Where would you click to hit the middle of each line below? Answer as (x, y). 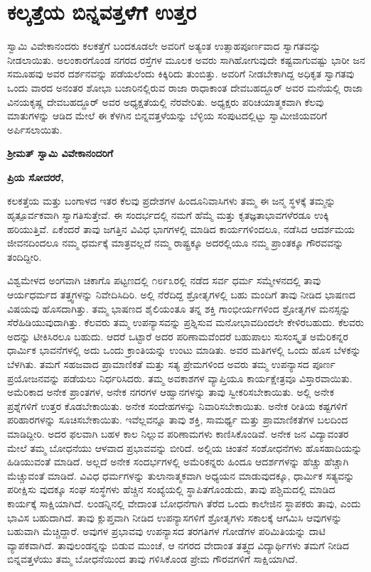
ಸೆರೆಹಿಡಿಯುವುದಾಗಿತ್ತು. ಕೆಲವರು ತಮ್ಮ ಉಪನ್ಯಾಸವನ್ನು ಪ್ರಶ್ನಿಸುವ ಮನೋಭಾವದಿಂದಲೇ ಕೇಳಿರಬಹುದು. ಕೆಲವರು (185, 322)
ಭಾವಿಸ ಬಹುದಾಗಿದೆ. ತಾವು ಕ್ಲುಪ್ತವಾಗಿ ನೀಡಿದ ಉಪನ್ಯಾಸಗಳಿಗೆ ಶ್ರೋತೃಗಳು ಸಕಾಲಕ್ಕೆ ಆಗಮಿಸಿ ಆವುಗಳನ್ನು (175, 517)
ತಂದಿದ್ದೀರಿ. (25, 256)
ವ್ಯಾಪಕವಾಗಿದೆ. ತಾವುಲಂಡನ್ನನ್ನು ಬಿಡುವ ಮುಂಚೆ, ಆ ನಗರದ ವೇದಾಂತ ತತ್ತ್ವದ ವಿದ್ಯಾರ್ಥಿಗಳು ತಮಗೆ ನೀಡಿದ (178, 545)
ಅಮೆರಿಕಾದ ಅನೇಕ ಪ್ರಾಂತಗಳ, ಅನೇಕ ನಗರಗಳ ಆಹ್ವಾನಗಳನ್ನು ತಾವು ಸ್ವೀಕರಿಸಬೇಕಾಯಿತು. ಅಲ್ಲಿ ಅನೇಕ (171, 392)
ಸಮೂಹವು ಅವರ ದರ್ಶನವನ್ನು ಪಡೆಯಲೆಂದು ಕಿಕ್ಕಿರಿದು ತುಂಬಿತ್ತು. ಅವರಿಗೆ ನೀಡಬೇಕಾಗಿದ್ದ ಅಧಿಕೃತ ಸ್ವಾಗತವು (181, 74)
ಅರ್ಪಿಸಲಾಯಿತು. (35, 129)
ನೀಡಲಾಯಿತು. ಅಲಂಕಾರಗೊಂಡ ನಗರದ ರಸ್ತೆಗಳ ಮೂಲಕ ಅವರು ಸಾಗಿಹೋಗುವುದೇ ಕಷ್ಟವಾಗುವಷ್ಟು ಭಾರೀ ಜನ (186, 59)
